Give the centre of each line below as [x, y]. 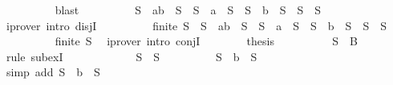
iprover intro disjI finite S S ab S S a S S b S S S [196, 25]
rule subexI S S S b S [132, 56]
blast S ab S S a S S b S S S [188, 10]
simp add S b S [53, 72]
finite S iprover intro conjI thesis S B [206, 41]
